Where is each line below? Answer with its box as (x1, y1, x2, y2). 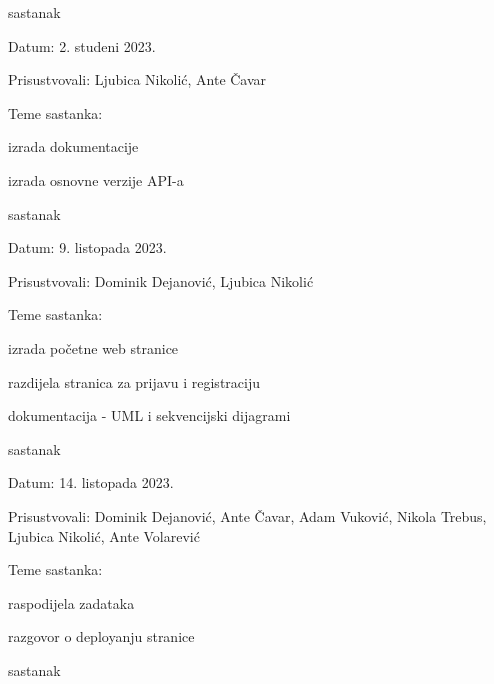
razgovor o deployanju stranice (8, 626, 195, 647)
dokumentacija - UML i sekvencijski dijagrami (8, 405, 291, 426)
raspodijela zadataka (8, 592, 135, 613)
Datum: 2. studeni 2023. (8, 35, 156, 56)
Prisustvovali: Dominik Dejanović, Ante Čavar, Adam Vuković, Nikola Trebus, (8, 505, 487, 526)
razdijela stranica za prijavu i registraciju (8, 371, 260, 392)
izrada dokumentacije (8, 136, 139, 157)
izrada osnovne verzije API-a (8, 169, 184, 190)
